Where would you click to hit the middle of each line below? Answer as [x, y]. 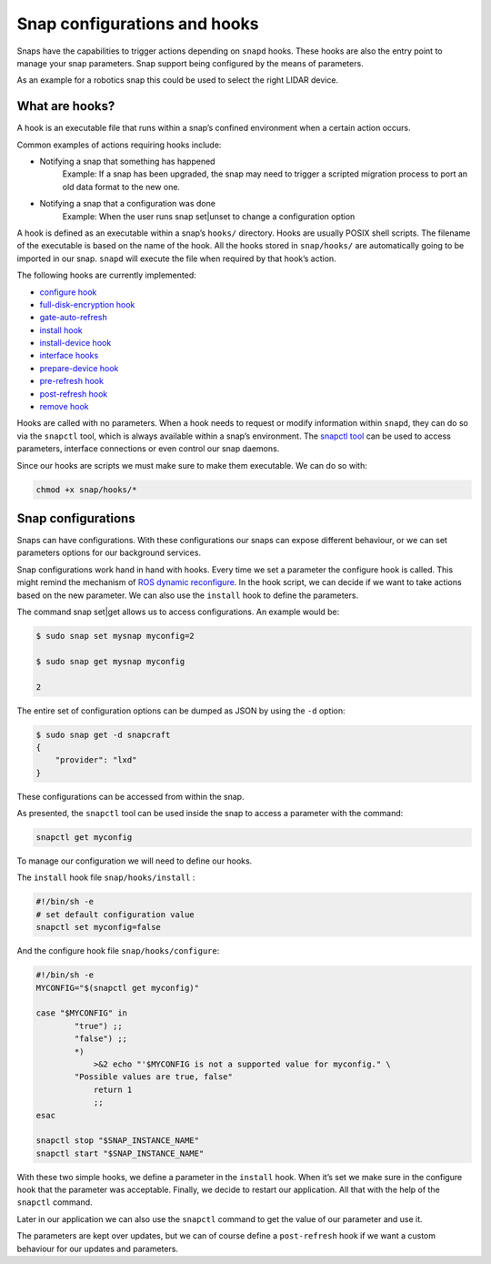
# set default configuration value [115, 914]
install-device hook [75, 343]
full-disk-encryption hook [87, 304]
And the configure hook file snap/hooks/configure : [118, 951]
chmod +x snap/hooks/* [86, 490]
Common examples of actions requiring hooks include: [119, 145]
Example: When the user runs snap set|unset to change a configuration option [209, 216]
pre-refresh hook [72, 381]
